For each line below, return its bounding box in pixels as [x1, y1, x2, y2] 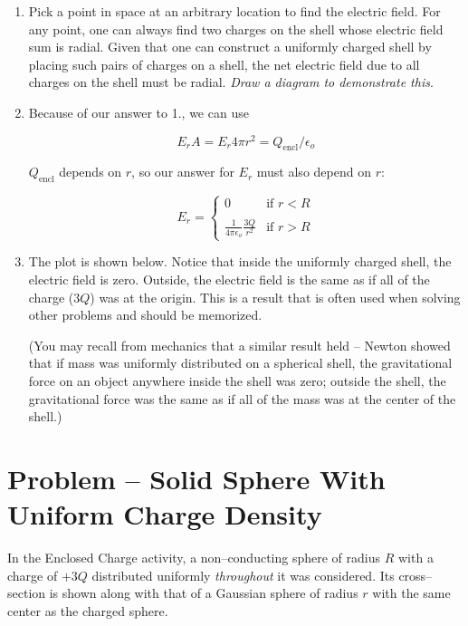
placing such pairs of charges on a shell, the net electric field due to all [28, 54, 420, 73]
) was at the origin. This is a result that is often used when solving [90, 287, 461, 306]
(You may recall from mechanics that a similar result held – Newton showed [28, 335, 451, 354]
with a [397, 548, 434, 567]
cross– [398, 565, 433, 584]
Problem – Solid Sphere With [7, 459, 386, 496]
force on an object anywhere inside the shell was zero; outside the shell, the [28, 371, 446, 390]
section [7, 583, 46, 602]
